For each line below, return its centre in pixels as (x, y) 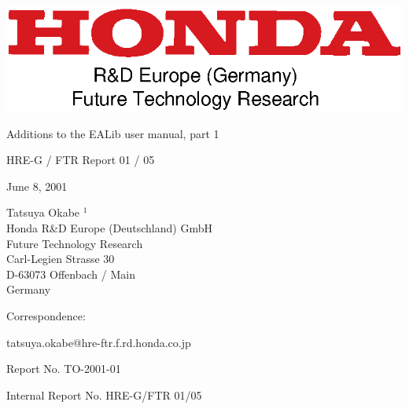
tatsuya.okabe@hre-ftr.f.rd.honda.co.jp (99, 342)
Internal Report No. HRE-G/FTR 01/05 (104, 394)
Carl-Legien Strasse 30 (61, 259)
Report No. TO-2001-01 (64, 369)
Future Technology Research (75, 243)
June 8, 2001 (37, 186)
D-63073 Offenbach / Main (71, 274)
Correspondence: (46, 315)
